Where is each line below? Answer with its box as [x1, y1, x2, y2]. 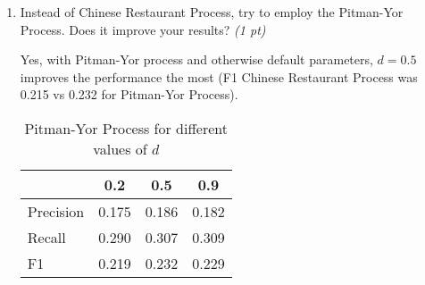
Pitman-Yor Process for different [24, 117, 228, 138]
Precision [27, 200, 85, 222]
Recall [27, 226, 66, 247]
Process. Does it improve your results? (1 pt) [20, 20, 266, 38]
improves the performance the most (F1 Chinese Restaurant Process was [20, 67, 418, 86]
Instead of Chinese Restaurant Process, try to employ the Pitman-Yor [20, 3, 404, 21]
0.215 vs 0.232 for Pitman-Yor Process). [20, 85, 238, 104]
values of [93, 138, 147, 159]
